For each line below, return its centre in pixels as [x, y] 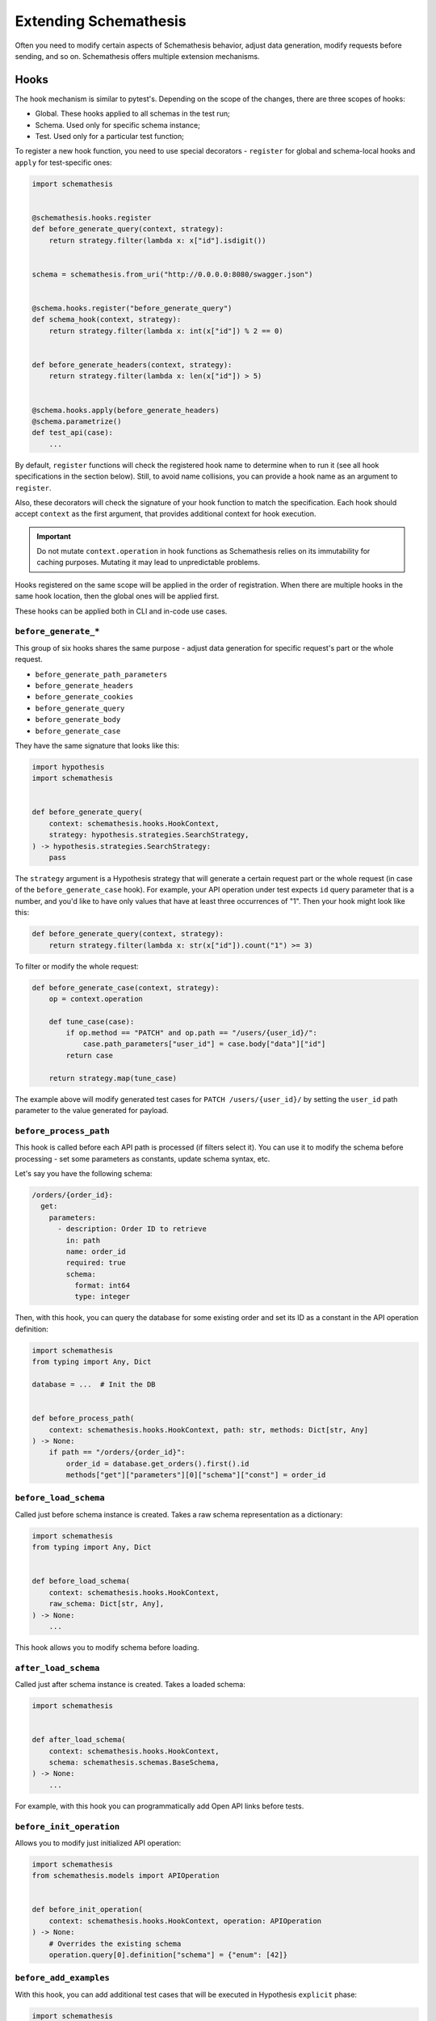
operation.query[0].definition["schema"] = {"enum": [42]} [168, 1955]
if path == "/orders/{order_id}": [117, 1452]
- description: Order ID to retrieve [132, 1229]
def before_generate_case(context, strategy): [126, 987]
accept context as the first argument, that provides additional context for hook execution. [166, 514]
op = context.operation [96, 999]
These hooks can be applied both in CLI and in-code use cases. [121, 611]
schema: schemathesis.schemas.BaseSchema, [134, 1763]
